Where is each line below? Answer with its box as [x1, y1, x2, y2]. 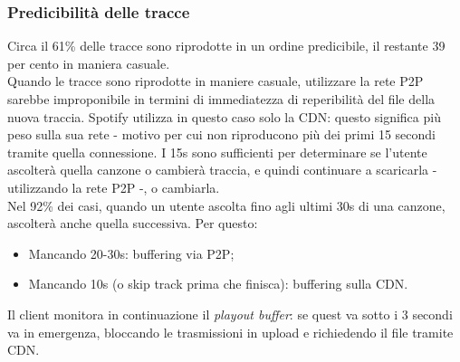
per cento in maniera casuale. [7, 53, 170, 72]
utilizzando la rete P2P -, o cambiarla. [7, 177, 220, 196]
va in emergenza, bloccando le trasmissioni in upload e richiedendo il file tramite [7, 322, 454, 341]
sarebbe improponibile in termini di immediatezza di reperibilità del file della [7, 90, 436, 108]
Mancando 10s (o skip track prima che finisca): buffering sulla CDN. [28, 274, 408, 293]
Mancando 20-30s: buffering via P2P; [28, 243, 235, 262]
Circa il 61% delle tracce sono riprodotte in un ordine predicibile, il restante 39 [7, 36, 446, 55]
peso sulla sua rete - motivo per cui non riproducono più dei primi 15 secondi [7, 125, 436, 144]
